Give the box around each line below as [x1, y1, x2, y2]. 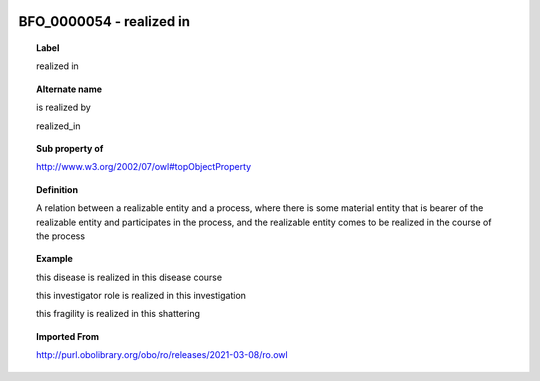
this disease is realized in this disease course [36, 271, 223, 283]
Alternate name [36, 83, 103, 95]
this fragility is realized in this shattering [36, 308, 200, 320]
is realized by [36, 101, 92, 114]
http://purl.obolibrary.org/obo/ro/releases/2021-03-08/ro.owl [36, 349, 289, 361]
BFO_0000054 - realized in [18, 13, 190, 30]
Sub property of [36, 142, 104, 154]
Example [36, 253, 74, 265]
